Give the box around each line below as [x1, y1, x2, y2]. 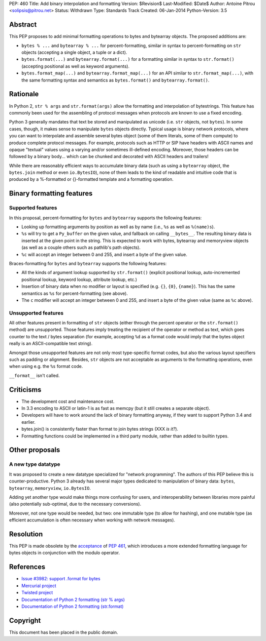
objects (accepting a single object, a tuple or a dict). [21, 49, 128, 55]
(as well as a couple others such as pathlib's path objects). [21, 244, 141, 250]
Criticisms [9, 385, 41, 394]
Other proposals [9, 446, 60, 454]
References [9, 563, 45, 571]
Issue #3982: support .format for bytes [21, 576, 100, 582]
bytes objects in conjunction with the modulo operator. [9, 550, 120, 556]
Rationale [9, 90, 39, 98]
